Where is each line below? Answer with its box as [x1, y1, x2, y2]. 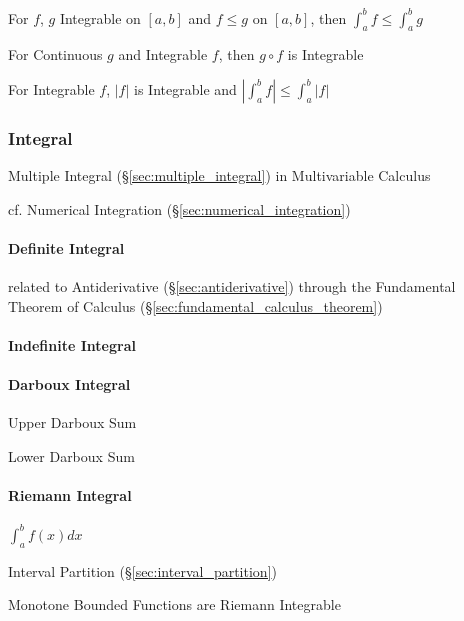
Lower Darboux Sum [8, 445, 135, 466]
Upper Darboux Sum [8, 412, 137, 433]
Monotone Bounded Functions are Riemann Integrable [8, 594, 341, 615]
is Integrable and [134, 78, 237, 99]
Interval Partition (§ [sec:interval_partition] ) [8, 560, 277, 581]
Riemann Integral [8, 485, 132, 506]
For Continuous [8, 44, 103, 65]
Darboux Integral [8, 374, 131, 395]
